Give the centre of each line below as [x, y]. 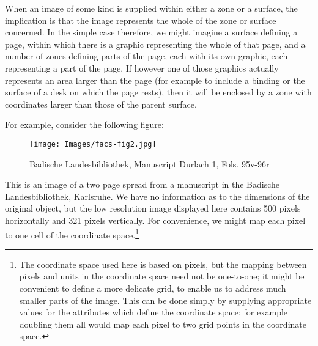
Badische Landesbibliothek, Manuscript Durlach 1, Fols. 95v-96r [150, 164]
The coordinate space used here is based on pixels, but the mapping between [163, 264]
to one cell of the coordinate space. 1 [72, 234]
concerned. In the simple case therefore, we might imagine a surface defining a [151, 32]
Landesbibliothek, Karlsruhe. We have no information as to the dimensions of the [157, 196]
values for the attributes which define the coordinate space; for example [153, 312]
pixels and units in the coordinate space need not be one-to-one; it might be [162, 276]
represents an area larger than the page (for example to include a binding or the [155, 80]
